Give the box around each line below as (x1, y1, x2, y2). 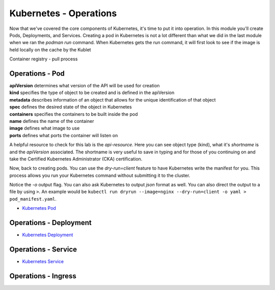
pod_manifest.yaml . (9, 196, 57, 202)
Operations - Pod (9, 69, 65, 78)
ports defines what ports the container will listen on (9, 132, 118, 138)
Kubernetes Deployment (22, 232, 73, 238)
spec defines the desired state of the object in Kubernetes (9, 104, 132, 110)
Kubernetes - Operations (9, 8, 117, 19)
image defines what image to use (9, 125, 80, 132)
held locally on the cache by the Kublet (9, 46, 91, 53)
